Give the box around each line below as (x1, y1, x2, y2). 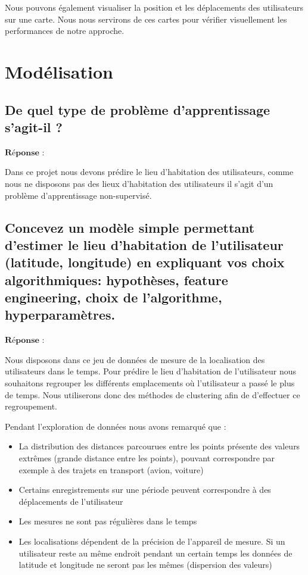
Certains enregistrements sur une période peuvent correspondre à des (18, 483, 271, 496)
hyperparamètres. (5, 305, 116, 324)
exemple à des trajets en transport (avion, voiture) (18, 463, 204, 476)
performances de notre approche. (5, 24, 125, 37)
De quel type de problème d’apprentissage (5, 100, 270, 118)
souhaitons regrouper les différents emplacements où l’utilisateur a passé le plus (5, 377, 295, 389)
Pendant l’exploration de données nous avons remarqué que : (5, 420, 226, 432)
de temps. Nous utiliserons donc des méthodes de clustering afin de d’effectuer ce (5, 388, 300, 401)
